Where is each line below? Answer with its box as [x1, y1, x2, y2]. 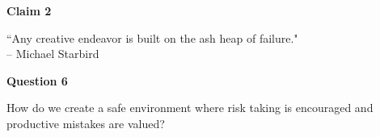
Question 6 [6, 72, 68, 89]
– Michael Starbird [6, 45, 99, 62]
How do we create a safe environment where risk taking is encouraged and [6, 99, 374, 116]
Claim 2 [6, 2, 52, 19]
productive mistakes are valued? [6, 114, 165, 131]
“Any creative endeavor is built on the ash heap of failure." [6, 29, 298, 46]
